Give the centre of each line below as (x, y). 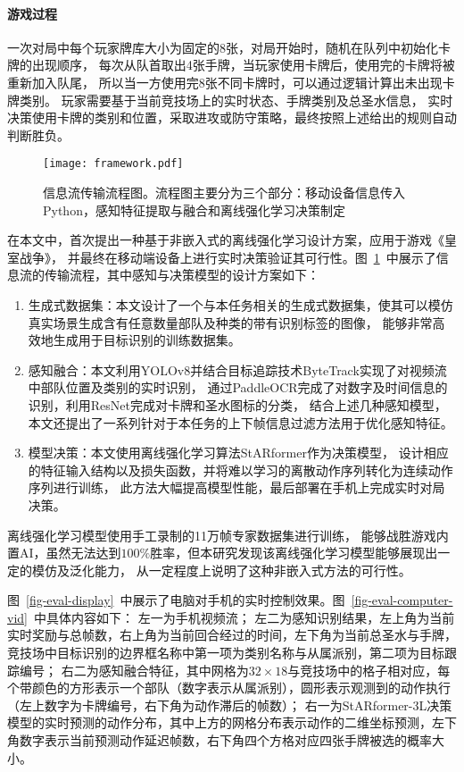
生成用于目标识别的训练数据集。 (147, 340)
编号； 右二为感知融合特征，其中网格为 (134, 670)
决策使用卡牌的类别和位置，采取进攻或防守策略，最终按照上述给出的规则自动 (232, 117)
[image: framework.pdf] (113, 164)
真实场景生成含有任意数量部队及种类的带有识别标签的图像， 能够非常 (230, 322)
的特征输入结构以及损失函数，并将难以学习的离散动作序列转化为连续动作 (240, 470)
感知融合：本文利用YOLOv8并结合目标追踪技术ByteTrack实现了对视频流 (237, 369)
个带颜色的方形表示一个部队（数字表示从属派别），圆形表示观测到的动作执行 (229, 688)
